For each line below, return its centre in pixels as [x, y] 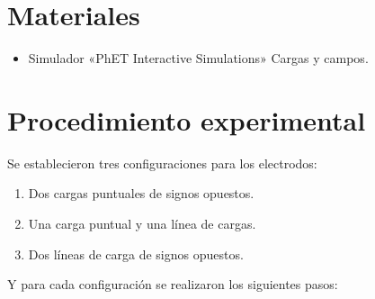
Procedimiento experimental [187, 119]
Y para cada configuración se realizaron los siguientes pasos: [173, 284]
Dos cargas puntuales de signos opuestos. [141, 193]
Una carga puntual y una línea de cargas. [142, 224]
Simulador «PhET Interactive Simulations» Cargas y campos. [198, 58]
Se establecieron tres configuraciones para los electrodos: [162, 163]
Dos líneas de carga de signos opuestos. [136, 254]
